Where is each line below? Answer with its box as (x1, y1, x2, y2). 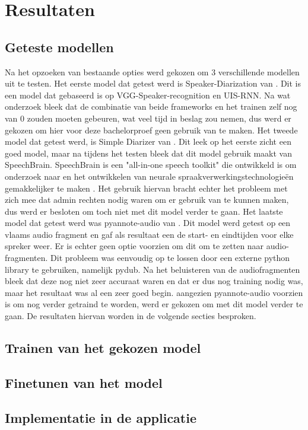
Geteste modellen (5, 37, 114, 56)
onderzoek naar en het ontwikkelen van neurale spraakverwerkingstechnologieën (5, 170, 294, 182)
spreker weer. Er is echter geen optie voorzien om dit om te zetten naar (5, 240, 264, 252)
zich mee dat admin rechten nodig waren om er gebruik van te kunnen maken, (5, 193, 289, 206)
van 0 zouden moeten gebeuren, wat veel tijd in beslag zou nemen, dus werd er (5, 112, 291, 124)
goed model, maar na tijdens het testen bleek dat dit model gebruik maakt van (5, 146, 293, 159)
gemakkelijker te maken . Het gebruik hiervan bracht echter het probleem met (5, 181, 288, 194)
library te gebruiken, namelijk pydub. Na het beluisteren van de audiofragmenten (5, 263, 300, 275)
